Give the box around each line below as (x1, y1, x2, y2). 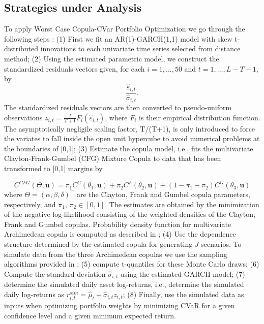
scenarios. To (201, 239, 242, 249)
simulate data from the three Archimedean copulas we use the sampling (4, 248, 227, 259)
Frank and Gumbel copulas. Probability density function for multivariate (4, 218, 231, 229)
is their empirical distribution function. (139, 112, 260, 122)
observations (4, 112, 43, 122)
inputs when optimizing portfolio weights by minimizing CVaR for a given (4, 300, 235, 310)
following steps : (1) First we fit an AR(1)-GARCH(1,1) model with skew (4, 33, 232, 44)
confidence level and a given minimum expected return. (4, 310, 177, 320)
